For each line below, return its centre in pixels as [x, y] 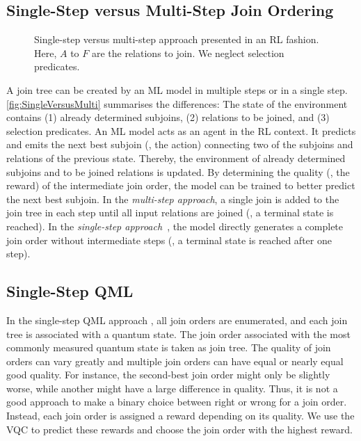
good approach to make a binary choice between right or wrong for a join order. [177, 402]
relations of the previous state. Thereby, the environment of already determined [176, 158]
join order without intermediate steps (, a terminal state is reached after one [169, 240]
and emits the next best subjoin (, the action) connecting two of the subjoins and [180, 144]
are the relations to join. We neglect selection [188, 53]
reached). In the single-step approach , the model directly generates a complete [175, 226]
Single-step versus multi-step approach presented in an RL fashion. [177, 39]
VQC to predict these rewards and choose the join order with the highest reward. [179, 429]
